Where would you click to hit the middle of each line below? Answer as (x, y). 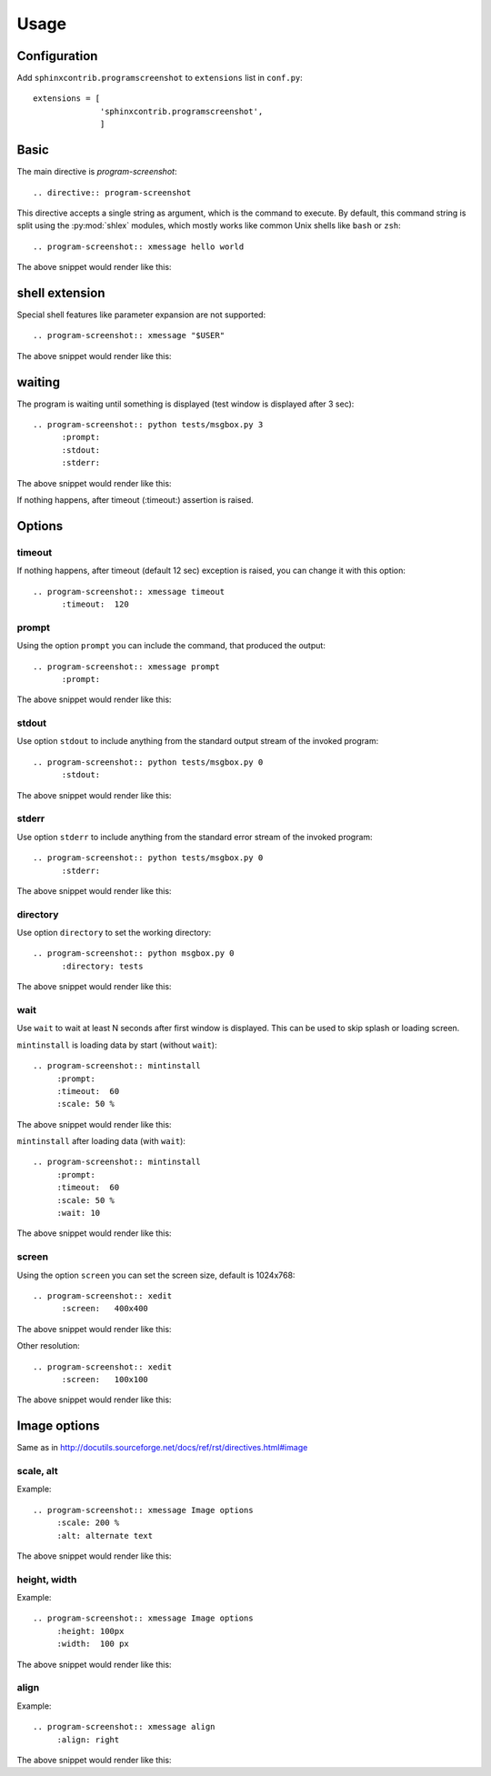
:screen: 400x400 (105, 1309)
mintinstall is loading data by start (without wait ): (117, 1045)
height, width (47, 1580)
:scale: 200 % (88, 1523)
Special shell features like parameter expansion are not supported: (141, 315)
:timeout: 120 (95, 604)
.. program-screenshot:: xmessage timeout (129, 592)
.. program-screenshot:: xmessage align (124, 1727)
